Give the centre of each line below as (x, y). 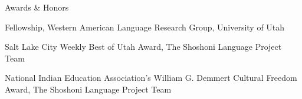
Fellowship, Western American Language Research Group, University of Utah (145, 27)
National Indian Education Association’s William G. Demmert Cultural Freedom (151, 78)
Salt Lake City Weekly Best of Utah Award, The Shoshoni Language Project (143, 47)
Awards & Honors (37, 7)
